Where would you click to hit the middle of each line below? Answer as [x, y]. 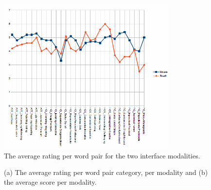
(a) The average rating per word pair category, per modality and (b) [106, 172]
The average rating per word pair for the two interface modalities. [102, 156]
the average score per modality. [50, 181]
